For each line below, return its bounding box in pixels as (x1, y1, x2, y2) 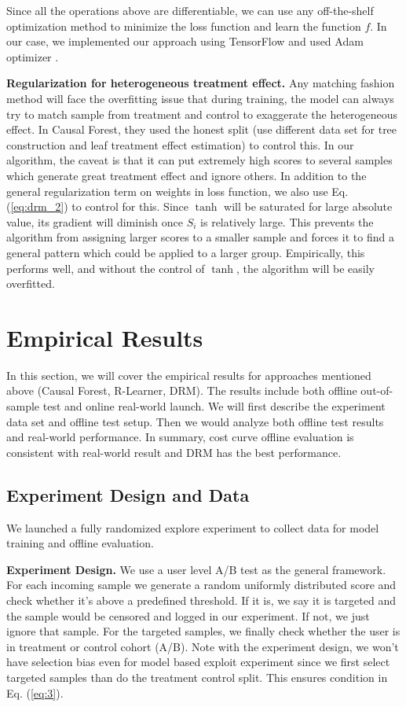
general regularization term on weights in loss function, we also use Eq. (6, 182, 349, 199)
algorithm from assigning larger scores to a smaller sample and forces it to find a (6, 229, 394, 245)
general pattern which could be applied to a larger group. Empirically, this (6, 244, 365, 260)
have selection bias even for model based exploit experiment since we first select (6, 654, 390, 670)
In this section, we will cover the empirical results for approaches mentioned (6, 366, 371, 383)
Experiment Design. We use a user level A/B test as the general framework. (6, 561, 386, 577)
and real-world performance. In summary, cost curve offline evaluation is (6, 429, 354, 445)
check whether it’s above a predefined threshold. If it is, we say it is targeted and (6, 591, 396, 608)
